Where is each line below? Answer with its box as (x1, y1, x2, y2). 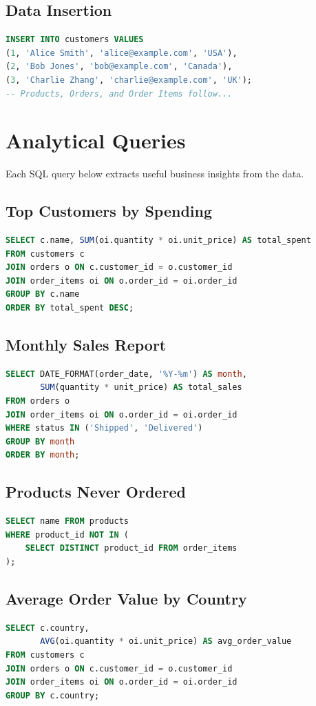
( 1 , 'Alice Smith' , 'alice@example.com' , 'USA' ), (6, 48, 238, 58)
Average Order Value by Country (6, 587, 247, 609)
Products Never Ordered (6, 481, 186, 502)
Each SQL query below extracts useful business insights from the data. (6, 166, 304, 181)
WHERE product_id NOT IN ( (6, 529, 129, 540)
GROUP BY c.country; (6, 690, 100, 700)
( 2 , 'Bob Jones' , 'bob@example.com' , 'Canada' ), (6, 61, 233, 72)
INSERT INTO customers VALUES (6, 35, 144, 45)
